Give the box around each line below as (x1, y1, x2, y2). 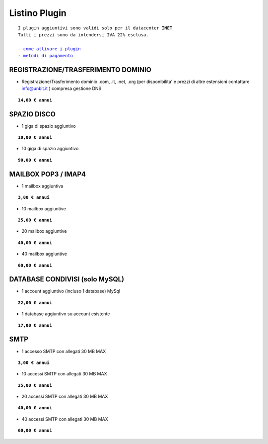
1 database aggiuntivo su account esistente (21, 311, 110, 317)
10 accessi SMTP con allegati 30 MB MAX (21, 371, 107, 377)
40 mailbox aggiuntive (21, 251, 67, 257)
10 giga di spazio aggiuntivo (21, 146, 79, 152)
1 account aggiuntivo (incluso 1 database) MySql (21, 288, 121, 294)
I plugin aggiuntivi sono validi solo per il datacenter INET (18, 25, 173, 31)
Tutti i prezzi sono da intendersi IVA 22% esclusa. (18, 32, 149, 37)
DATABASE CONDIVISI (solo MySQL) (9, 275, 125, 283)
